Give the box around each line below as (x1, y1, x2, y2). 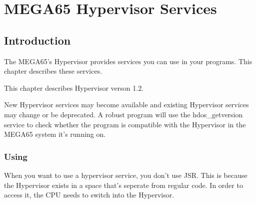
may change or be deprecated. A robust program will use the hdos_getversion (4, 109, 243, 119)
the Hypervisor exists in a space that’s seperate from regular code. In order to (4, 179, 243, 190)
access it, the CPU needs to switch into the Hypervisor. (4, 189, 174, 200)
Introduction (4, 32, 71, 48)
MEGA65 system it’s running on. (4, 129, 106, 139)
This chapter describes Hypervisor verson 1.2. (4, 82, 144, 93)
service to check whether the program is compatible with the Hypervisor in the (4, 119, 246, 129)
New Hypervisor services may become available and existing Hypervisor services (4, 99, 249, 110)
